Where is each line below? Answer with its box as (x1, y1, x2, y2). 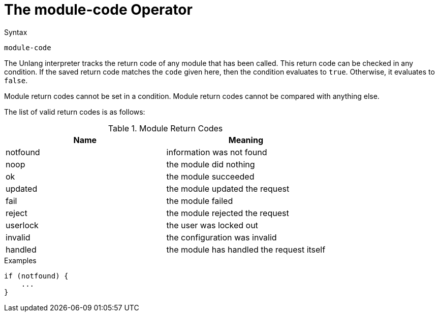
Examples (4, 256, 37, 265)
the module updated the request (166, 183, 290, 194)
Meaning (228, 134, 263, 145)
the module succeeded (166, 171, 255, 182)
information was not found (166, 147, 267, 157)
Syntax (4, 27, 27, 37)
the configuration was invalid (166, 232, 277, 242)
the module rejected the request (166, 207, 289, 218)
